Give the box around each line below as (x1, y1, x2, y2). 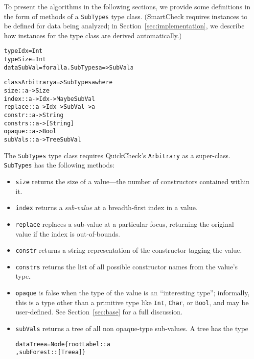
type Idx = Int (4, 48, 43, 55)
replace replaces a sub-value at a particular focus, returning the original (15, 218, 234, 229)
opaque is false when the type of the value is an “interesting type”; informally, (15, 287, 250, 298)
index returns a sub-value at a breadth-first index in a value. (15, 202, 198, 213)
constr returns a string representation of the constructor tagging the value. (15, 245, 242, 255)
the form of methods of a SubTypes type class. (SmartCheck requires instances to (4, 11, 248, 21)
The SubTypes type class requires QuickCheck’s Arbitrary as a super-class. (4, 150, 231, 160)
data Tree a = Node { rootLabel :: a (15, 340, 111, 348)
